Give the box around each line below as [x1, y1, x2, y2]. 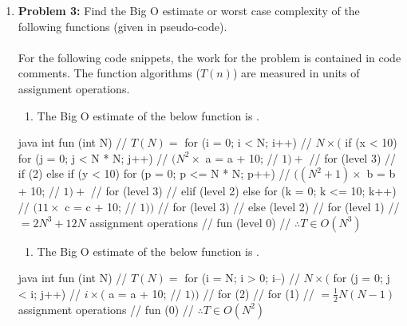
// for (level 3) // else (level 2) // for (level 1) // [157, 198, 400, 214]
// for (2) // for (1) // [203, 285, 314, 301]
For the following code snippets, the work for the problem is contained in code [18, 49, 401, 65]
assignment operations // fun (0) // [18, 300, 194, 317]
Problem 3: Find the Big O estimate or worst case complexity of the [18, 2, 360, 18]
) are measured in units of [232, 65, 360, 81]
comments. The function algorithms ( [18, 65, 200, 81]
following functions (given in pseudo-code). [18, 18, 227, 34]
